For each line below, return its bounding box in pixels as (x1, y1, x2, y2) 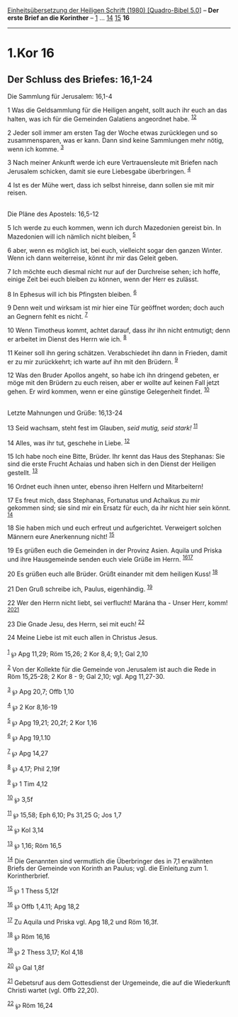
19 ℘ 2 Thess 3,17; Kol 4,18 (7, 946, 84, 956)
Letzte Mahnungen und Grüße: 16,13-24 (7, 408, 123, 417)
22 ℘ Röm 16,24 (7, 999, 53, 1009)
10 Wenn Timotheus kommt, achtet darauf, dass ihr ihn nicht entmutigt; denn (7, 326, 230, 335)
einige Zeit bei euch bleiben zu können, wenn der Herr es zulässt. (7, 275, 199, 283)
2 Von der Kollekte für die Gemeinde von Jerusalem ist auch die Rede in (7, 663, 216, 673)
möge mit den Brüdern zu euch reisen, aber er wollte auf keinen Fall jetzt (7, 379, 220, 387)
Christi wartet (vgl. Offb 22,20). (7, 986, 99, 994)
